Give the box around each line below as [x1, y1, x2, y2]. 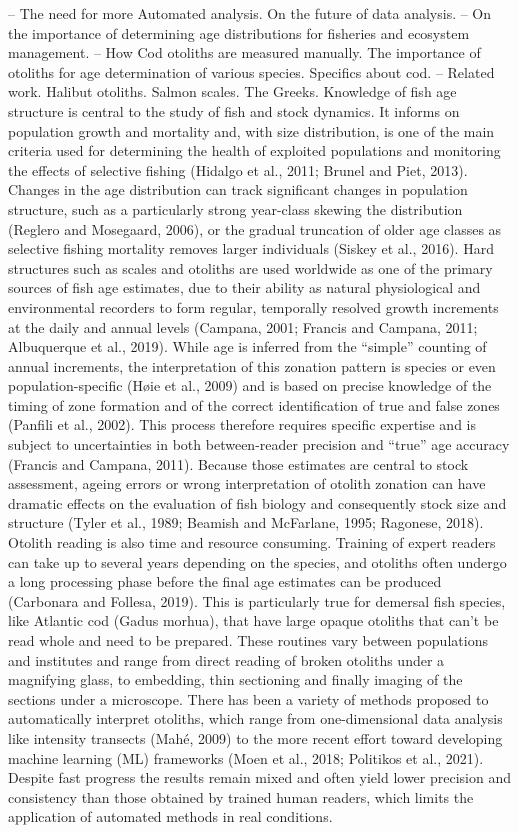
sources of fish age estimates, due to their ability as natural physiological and [8, 277, 481, 298]
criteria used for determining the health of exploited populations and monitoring [8, 140, 501, 161]
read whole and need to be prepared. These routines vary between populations [8, 630, 488, 650]
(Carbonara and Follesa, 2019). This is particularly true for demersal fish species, [8, 590, 506, 611]
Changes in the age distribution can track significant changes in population [8, 179, 468, 200]
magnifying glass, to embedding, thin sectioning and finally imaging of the [8, 669, 463, 690]
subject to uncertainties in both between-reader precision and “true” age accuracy [8, 434, 510, 455]
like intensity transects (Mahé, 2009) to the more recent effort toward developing [8, 727, 503, 748]
